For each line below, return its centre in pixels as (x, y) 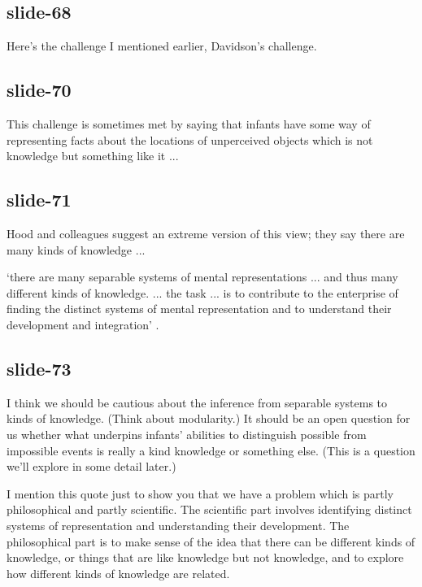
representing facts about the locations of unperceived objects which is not (190, 139)
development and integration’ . (83, 324)
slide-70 (39, 90)
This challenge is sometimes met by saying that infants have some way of (189, 124)
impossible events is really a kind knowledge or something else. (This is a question (211, 450)
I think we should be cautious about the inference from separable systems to (197, 402)
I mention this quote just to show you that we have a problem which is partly (200, 493)
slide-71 (39, 200)
